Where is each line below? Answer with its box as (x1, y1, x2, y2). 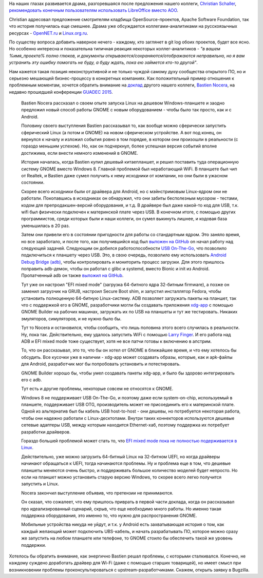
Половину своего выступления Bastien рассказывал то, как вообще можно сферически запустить (21, 123, 226, 129)
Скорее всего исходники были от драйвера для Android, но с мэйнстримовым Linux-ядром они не (21, 188, 227, 194)
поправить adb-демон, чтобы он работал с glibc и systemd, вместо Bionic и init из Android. (21, 266, 209, 272)
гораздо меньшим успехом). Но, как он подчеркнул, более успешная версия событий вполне (21, 143, 217, 149)
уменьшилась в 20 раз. (21, 223, 70, 228)
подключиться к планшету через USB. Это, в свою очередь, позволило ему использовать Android (21, 252, 226, 258)
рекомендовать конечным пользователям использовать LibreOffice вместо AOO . (9, 7, 179, 13)
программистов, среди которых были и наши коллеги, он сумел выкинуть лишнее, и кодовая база (21, 216, 227, 222)
